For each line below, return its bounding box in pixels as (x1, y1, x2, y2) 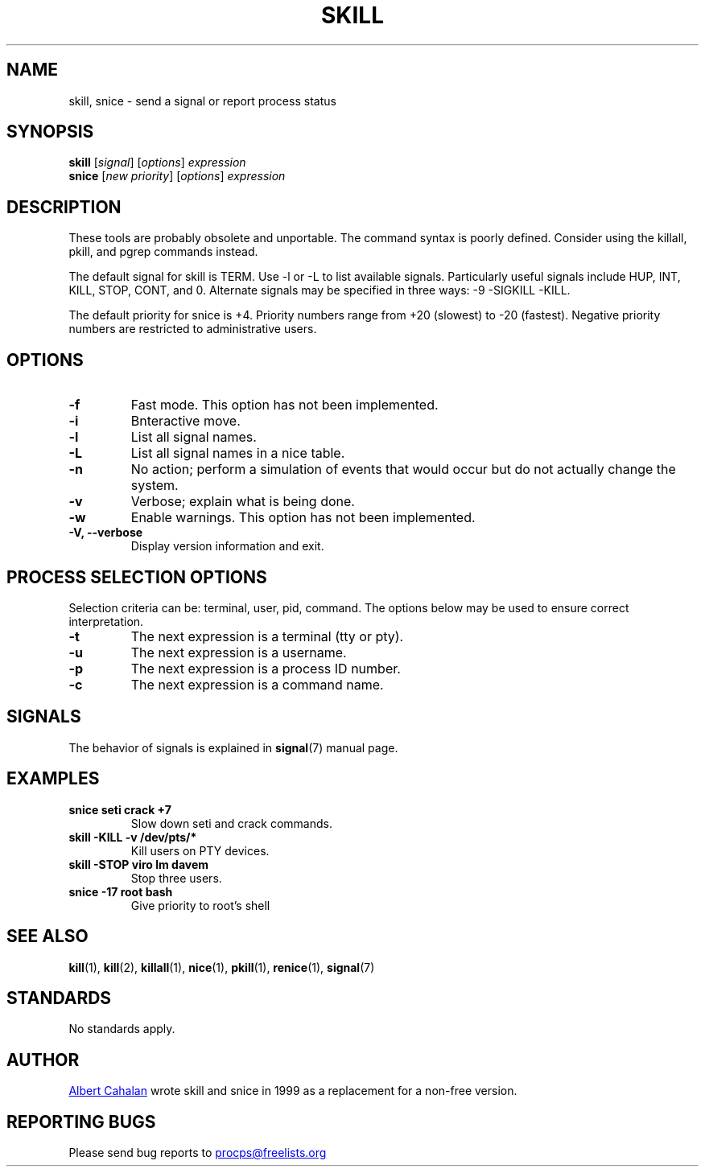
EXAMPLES (6, 768, 100, 789)
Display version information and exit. (130, 539, 324, 554)
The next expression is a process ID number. (130, 660, 401, 677)
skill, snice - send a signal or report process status (68, 93, 336, 108)
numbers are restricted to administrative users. (68, 322, 317, 336)
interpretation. (68, 614, 144, 628)
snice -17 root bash (68, 884, 173, 899)
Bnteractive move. (130, 413, 241, 430)
